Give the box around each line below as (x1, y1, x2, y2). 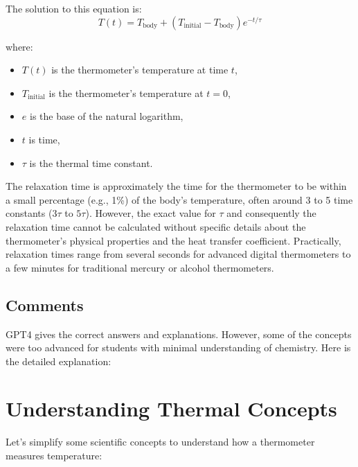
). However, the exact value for (85, 206, 216, 220)
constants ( (6, 206, 53, 220)
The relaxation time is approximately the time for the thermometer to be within (6, 179, 347, 193)
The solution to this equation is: (6, 1, 142, 15)
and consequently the (226, 206, 316, 220)
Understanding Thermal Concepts (6, 394, 337, 423)
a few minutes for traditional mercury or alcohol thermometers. (6, 260, 274, 274)
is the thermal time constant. (29, 155, 153, 170)
